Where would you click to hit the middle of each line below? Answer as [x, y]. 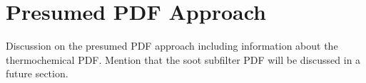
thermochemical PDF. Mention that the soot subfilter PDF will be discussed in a [183, 59]
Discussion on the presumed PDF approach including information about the [172, 46]
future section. [37, 73]
